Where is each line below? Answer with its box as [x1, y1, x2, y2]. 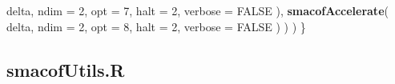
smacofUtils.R [6, 57, 125, 82]
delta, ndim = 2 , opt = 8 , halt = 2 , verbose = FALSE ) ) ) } [6, 18, 306, 34]
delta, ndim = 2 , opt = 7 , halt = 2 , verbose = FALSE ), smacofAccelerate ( [6, 2, 389, 18]
